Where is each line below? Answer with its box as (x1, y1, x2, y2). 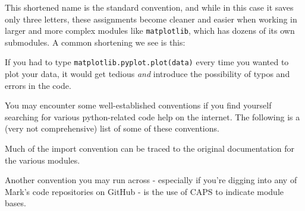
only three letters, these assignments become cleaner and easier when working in (5, 12, 297, 25)
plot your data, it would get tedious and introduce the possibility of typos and (5, 68, 290, 80)
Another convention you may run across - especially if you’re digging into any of (5, 174, 297, 186)
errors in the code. (5, 79, 71, 91)
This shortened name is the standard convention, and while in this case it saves (5, 1, 294, 13)
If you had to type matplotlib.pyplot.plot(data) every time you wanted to (5, 56, 289, 68)
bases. (5, 197, 26, 209)
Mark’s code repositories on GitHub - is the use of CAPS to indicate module (5, 185, 284, 197)
